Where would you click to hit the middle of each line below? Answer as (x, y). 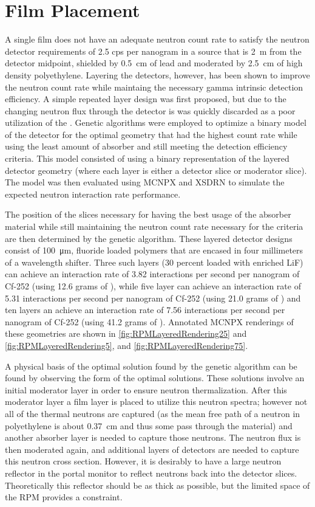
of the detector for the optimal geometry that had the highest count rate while (151, 134)
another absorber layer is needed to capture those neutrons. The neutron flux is (153, 437)
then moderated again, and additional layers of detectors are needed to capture (152, 449)
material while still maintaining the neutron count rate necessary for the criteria (154, 226)
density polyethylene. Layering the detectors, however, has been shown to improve (157, 74)
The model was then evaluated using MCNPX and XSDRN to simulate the (145, 182)
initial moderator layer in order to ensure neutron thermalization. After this (146, 389)
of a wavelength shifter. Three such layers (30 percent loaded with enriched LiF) (154, 262)
